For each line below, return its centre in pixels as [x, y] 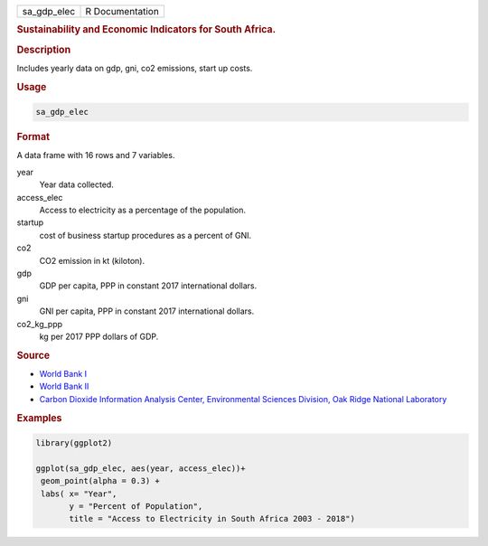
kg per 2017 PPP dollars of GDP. [99, 336]
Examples [39, 418]
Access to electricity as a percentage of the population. [143, 210]
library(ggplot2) [74, 442]
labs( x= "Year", [79, 494]
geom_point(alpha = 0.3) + [100, 481]
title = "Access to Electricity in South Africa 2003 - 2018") [212, 519]
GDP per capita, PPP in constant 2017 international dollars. [148, 286]
